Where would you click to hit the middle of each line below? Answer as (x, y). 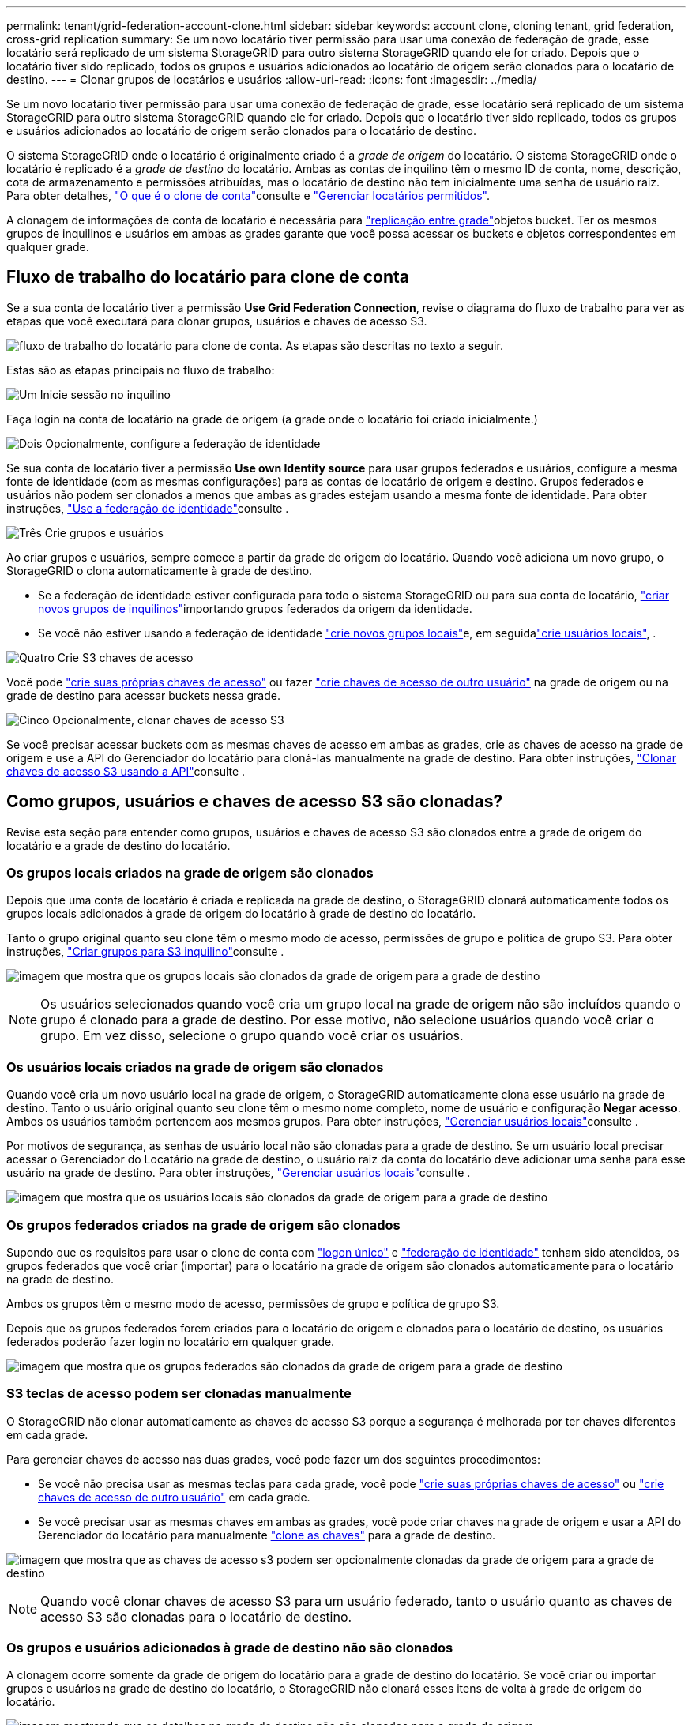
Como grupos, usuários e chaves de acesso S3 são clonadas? (255, 802)
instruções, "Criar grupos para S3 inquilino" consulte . (145, 952)
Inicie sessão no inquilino (105, 394)
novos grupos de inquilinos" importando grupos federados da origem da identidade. (255, 608)
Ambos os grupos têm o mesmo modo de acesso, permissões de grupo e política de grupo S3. (253, 1303)
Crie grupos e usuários (104, 532)
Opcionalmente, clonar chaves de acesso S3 (168, 720)
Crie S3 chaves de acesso (125, 657)
